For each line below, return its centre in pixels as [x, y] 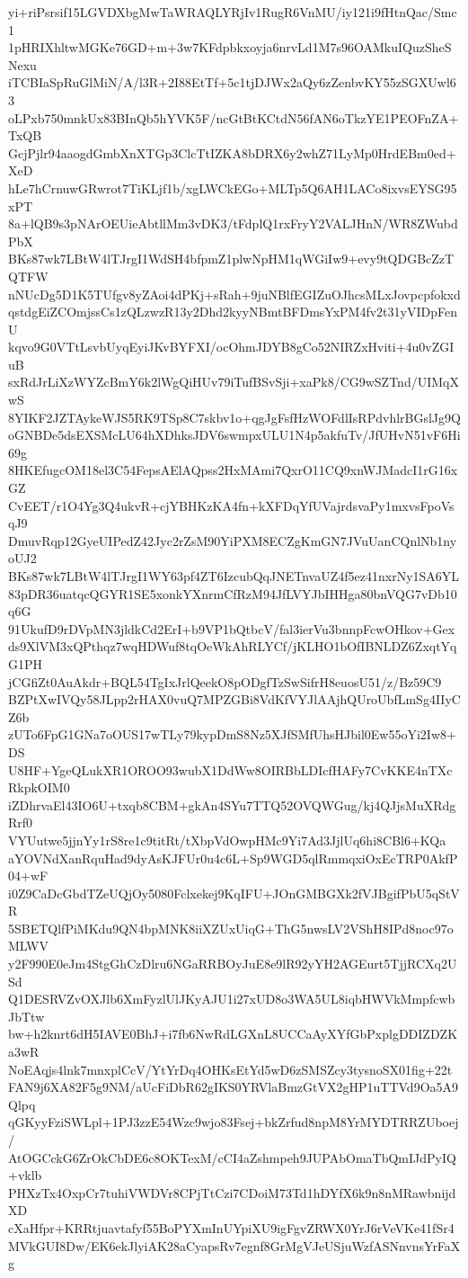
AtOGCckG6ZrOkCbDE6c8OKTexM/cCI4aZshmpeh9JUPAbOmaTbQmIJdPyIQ [232, 1157]
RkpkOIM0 [39, 787]
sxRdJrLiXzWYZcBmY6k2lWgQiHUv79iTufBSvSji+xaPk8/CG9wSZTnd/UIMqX [234, 382]
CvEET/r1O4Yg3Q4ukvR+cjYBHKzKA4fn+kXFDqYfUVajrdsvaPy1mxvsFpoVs [231, 505]
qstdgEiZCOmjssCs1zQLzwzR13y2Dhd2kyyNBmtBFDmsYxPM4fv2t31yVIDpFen [233, 312]
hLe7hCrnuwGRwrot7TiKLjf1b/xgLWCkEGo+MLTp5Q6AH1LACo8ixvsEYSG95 [233, 188]
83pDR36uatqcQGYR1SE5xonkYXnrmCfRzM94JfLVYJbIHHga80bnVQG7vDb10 [233, 593]
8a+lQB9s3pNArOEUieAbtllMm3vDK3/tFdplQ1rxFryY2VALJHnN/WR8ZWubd [233, 223]
